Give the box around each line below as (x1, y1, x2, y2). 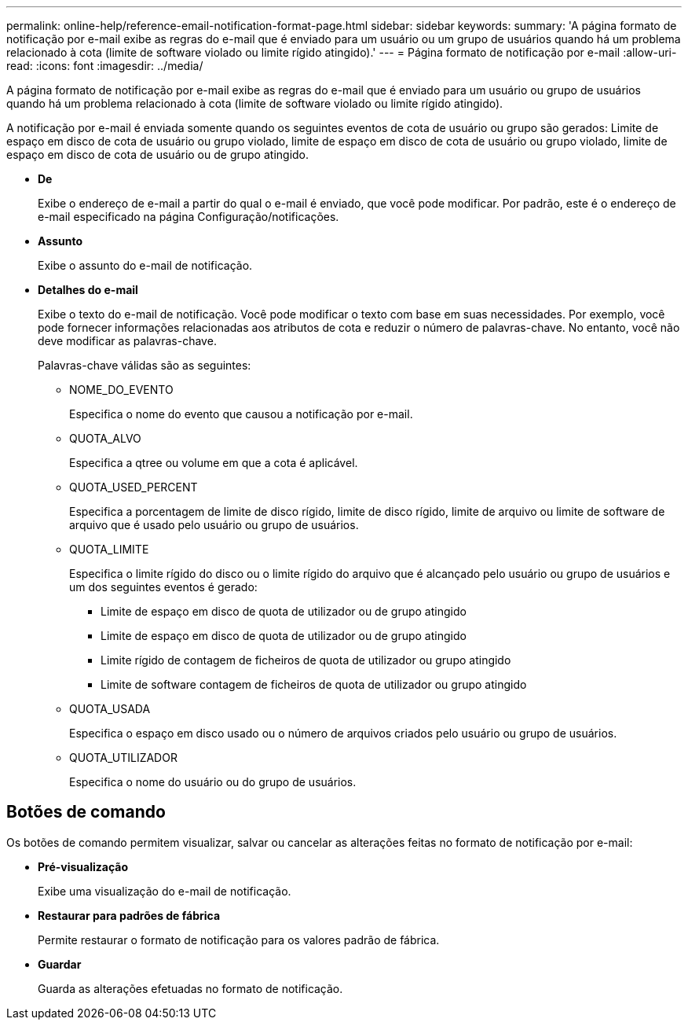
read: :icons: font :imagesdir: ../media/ (6, 59, 203, 72)
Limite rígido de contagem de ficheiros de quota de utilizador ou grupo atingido (101, 653, 511, 667)
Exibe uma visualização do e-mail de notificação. (38, 884, 291, 898)
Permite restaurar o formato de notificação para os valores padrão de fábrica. (38, 932, 440, 947)
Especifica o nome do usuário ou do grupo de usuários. (69, 775, 357, 789)
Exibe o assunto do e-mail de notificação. (38, 259, 253, 272)
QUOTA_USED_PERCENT (69, 480, 198, 494)
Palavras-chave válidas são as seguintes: (38, 359, 251, 372)
